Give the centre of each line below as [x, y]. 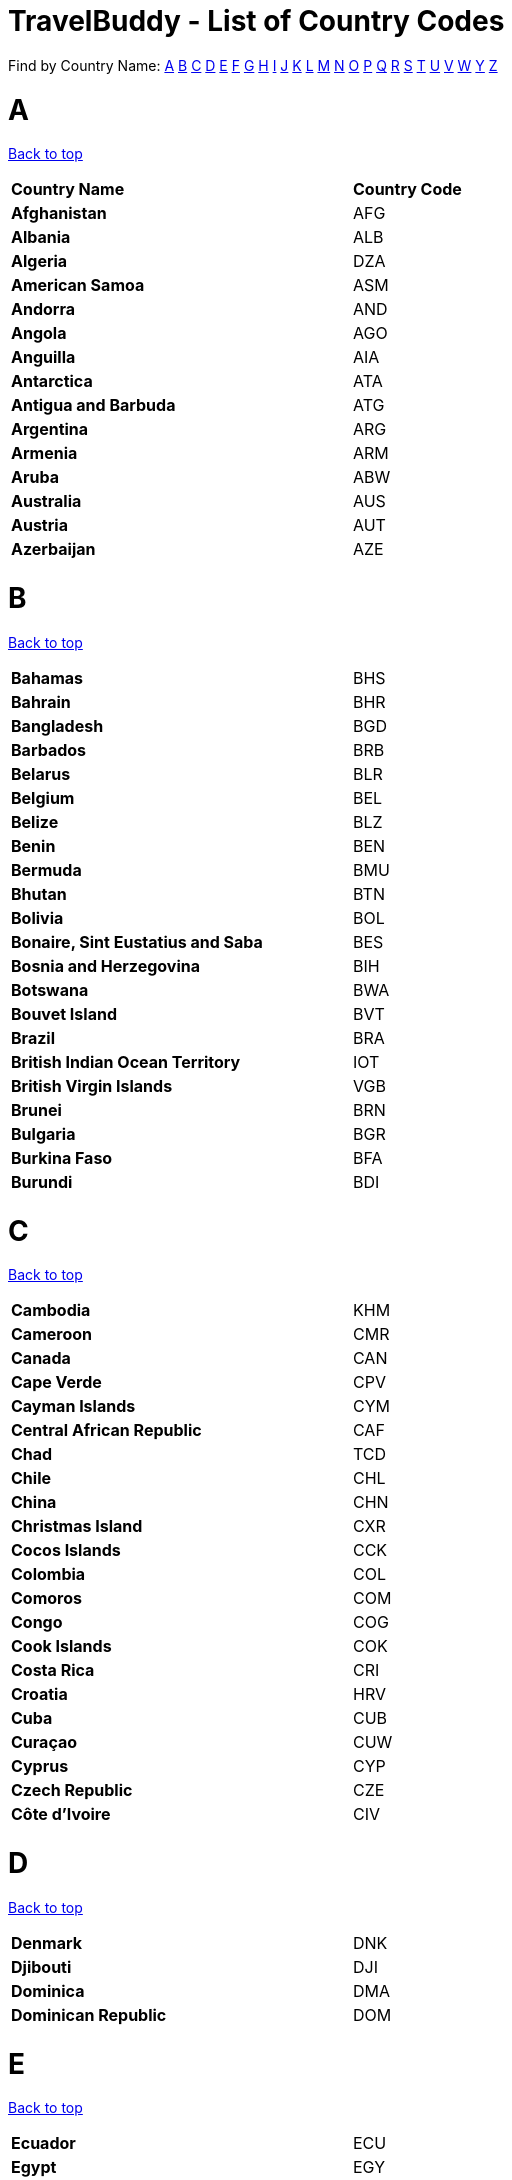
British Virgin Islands [92, 1085]
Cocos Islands [66, 1550]
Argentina [50, 429]
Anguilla [43, 357]
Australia [46, 501]
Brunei [36, 1109]
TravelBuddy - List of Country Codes [256, 21]
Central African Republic [106, 1430]
